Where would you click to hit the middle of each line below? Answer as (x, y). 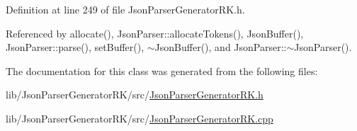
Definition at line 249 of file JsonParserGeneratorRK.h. (125, 9)
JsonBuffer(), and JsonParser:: (221, 47)
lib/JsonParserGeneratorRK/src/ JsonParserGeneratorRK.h (135, 95)
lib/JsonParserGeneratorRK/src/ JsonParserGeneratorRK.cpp (140, 118)
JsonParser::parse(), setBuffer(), (75, 47)
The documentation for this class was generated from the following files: (162, 70)
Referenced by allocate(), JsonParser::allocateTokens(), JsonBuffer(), (155, 33)
